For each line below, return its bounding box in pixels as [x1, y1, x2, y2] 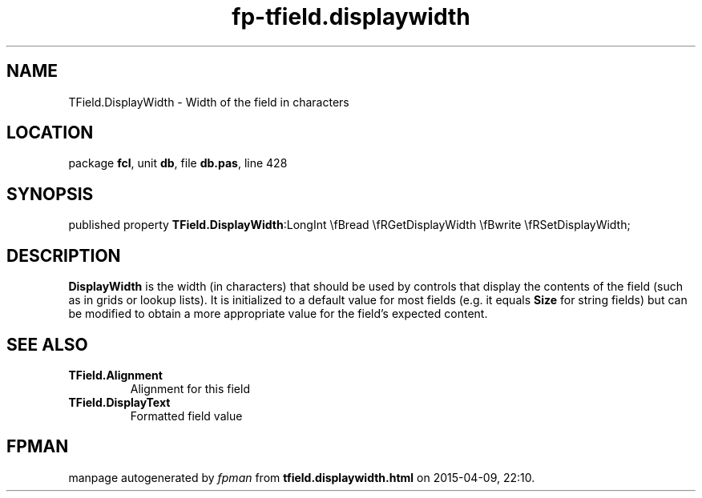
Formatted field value [130, 408, 243, 423]
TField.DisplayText [68, 395, 171, 409]
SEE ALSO [6, 334, 88, 355]
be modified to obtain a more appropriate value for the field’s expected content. [68, 307, 488, 321]
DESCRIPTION [6, 245, 121, 266]
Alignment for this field [130, 381, 250, 396]
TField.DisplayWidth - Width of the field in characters [68, 94, 349, 109]
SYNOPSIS [6, 183, 94, 204]
